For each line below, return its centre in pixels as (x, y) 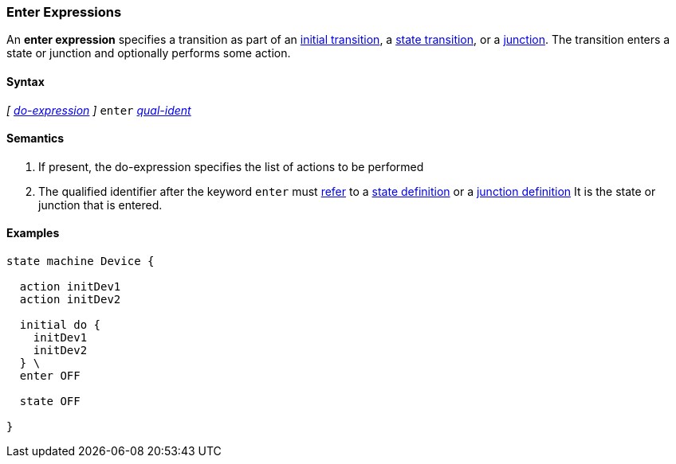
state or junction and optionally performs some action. (149, 53)
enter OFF (50, 376)
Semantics (35, 138)
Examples (33, 233)
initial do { (60, 325)
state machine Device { (81, 261)
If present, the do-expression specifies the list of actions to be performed (231, 166)
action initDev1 (70, 287)
